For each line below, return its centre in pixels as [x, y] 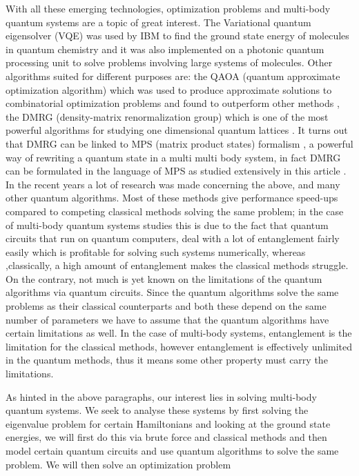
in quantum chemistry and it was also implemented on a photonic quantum [165, 49]
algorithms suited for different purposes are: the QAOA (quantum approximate [173, 76]
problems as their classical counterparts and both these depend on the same [166, 306]
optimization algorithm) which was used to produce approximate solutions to [169, 89]
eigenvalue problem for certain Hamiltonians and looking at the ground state [168, 423]
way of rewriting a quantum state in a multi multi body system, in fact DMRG [173, 157]
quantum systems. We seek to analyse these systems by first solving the [157, 410]
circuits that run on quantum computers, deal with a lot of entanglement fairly [173, 238]
